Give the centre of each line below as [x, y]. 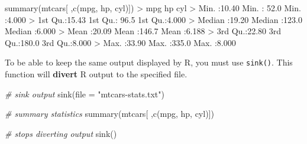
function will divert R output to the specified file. [96, 74]
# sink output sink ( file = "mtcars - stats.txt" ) [85, 94]
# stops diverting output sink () [61, 133]
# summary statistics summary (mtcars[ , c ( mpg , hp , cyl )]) [109, 114]
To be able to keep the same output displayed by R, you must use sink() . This [149, 62]
